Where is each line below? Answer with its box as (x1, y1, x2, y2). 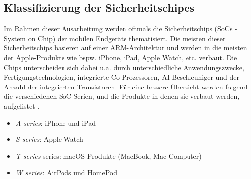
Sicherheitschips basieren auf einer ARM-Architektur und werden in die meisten (4, 43, 247, 53)
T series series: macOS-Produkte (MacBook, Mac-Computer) (15, 150, 202, 161)
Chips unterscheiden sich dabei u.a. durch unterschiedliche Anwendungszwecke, (4, 62, 244, 72)
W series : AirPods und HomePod (15, 167, 117, 178)
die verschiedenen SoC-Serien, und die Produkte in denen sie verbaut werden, (4, 91, 240, 101)
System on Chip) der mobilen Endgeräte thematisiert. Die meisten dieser (4, 33, 226, 43)
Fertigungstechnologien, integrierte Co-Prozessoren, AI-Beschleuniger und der (4, 72, 240, 82)
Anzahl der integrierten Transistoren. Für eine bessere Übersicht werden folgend (4, 81, 248, 91)
